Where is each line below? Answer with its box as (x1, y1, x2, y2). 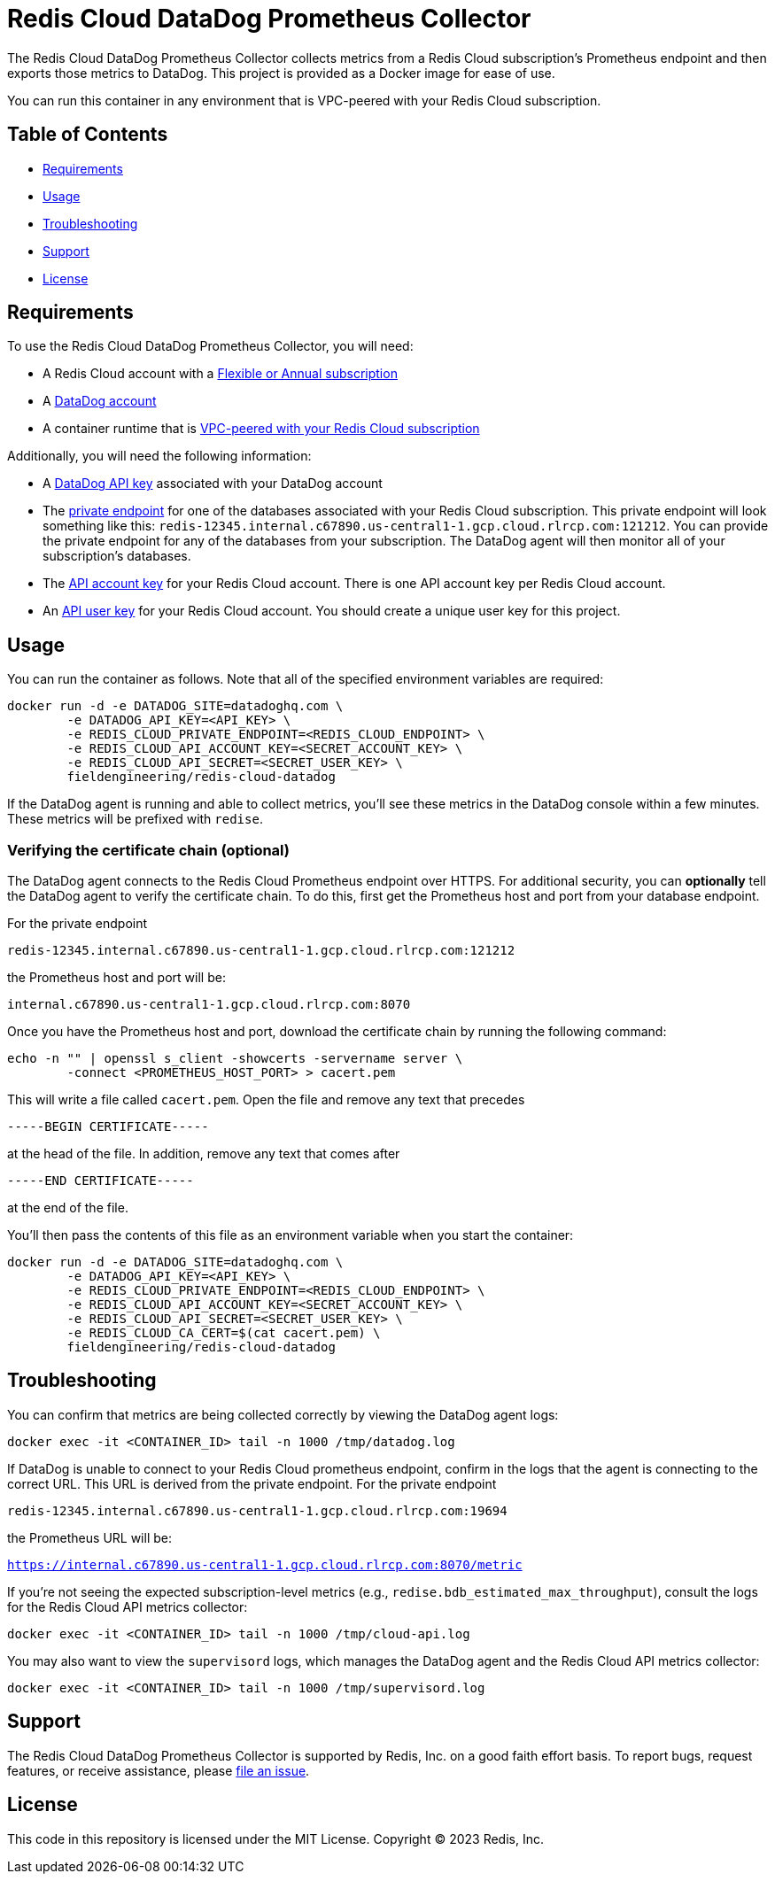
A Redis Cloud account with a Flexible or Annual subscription (43, 366, 398, 382)
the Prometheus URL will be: (7, 1529, 172, 1545)
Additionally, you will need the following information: (7, 448, 312, 464)
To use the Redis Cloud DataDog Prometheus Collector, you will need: (7, 338, 414, 354)
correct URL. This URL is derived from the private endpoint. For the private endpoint (7, 1475, 497, 1491)
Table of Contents (7, 123, 168, 146)
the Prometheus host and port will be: (7, 970, 226, 986)
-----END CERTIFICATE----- (7, 1173, 194, 1188)
